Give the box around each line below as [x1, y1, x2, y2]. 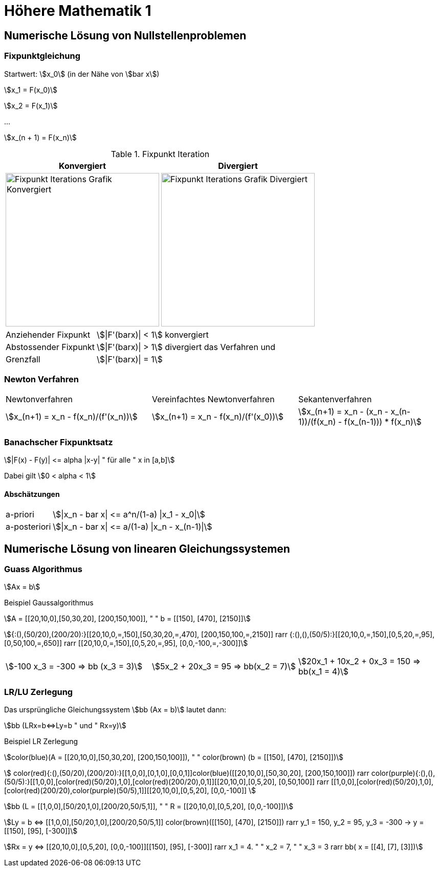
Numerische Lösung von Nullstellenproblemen [4, 29, 247, 42]
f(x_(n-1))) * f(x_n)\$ [344, 417, 422, 427]
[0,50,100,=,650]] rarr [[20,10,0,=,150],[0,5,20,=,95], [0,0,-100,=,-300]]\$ [4, 639, 248, 648]
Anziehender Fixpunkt [6, 329, 91, 340]
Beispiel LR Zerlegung [4, 737, 78, 746]
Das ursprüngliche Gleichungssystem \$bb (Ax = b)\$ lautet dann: [4, 705, 226, 714]
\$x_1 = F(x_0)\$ [4, 85, 58, 94]
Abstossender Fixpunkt [6, 341, 95, 352]
